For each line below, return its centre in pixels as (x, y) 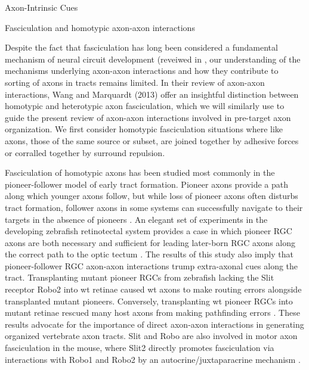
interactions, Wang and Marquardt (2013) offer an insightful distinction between (152, 94)
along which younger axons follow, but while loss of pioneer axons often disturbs (152, 196)
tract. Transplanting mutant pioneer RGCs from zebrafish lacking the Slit (140, 277)
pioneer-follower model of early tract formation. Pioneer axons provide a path (147, 184)
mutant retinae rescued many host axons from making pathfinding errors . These (152, 313)
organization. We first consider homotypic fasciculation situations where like (144, 129)
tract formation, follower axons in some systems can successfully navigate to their (154, 207)
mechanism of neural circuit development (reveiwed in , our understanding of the (153, 59)
